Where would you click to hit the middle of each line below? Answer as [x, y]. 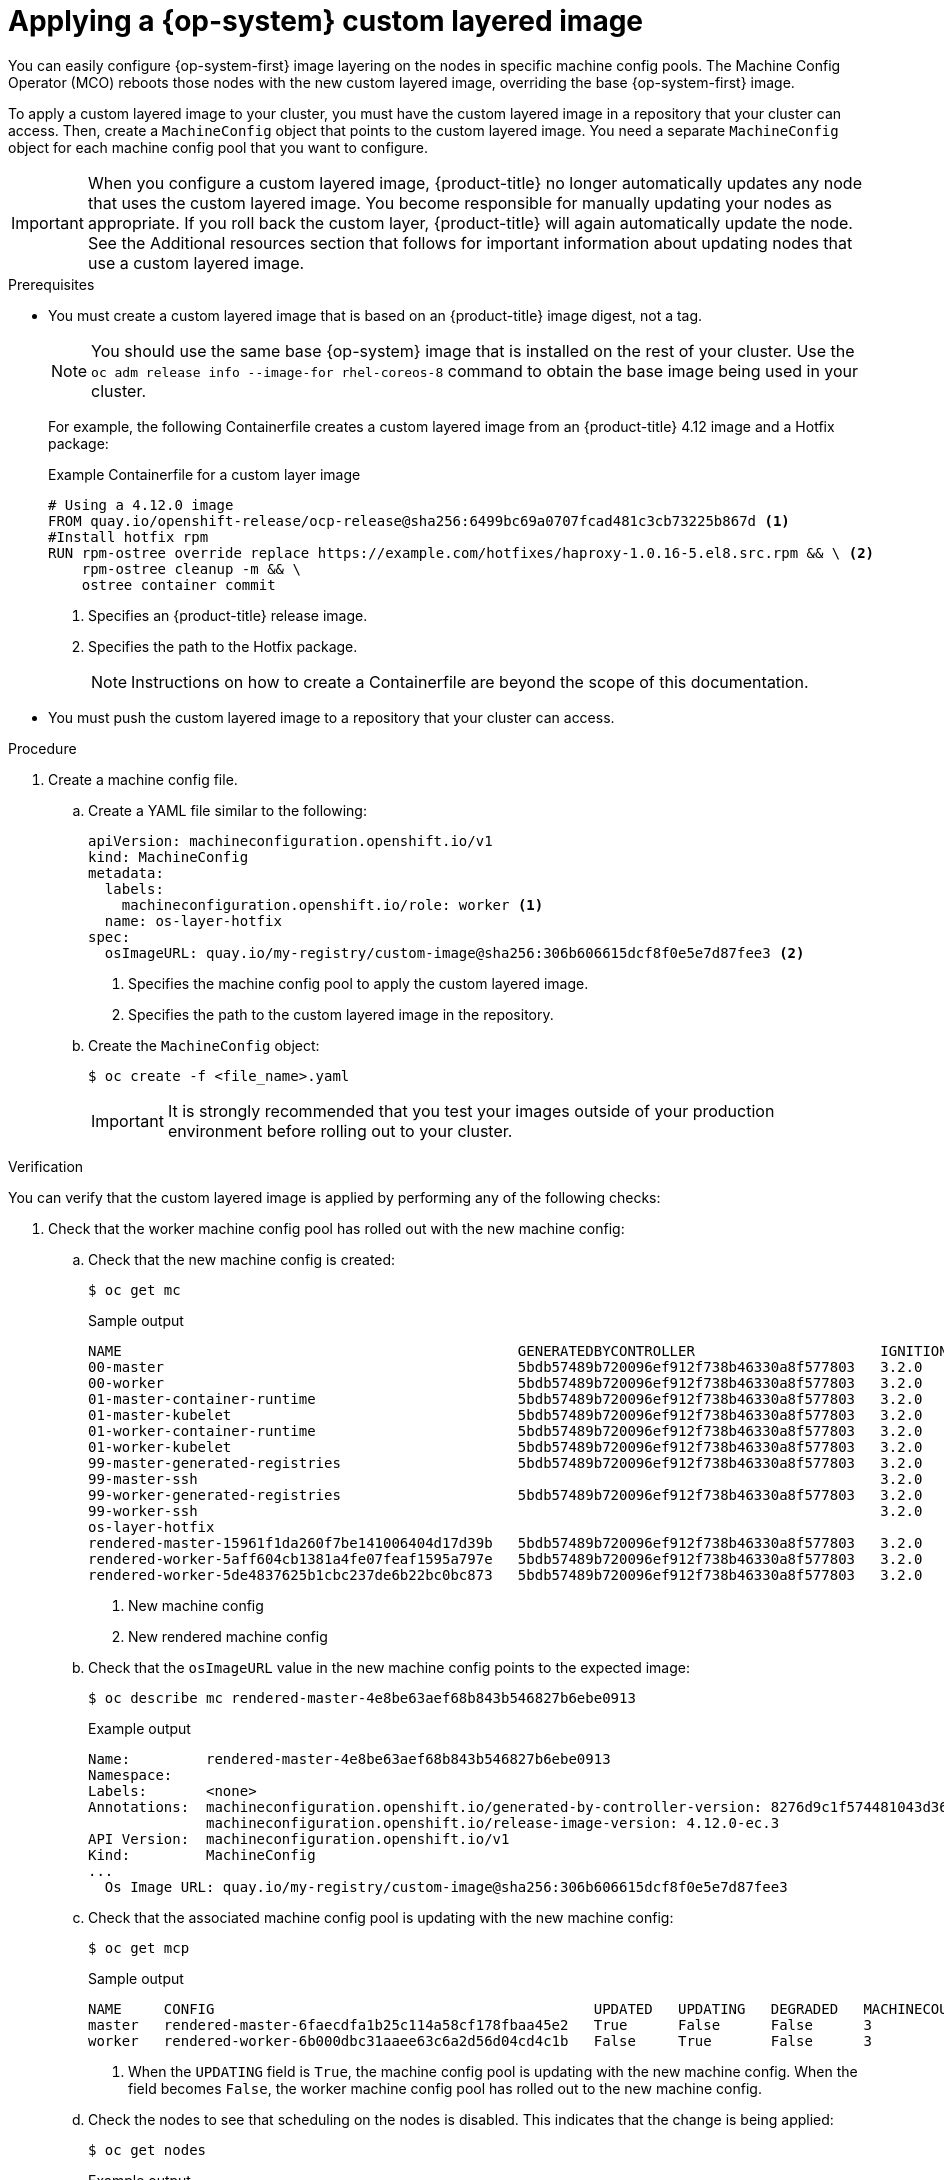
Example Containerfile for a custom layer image [204, 474]
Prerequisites [51, 284]
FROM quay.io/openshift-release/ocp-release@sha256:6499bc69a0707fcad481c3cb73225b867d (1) [419, 520]
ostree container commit [178, 584]
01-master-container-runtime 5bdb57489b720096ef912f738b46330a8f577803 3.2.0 [505, 1398]
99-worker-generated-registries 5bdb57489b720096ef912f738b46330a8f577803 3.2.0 [505, 1494]
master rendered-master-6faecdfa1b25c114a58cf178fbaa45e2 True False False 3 [480, 2024]
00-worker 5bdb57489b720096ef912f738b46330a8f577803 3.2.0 [505, 1382]
